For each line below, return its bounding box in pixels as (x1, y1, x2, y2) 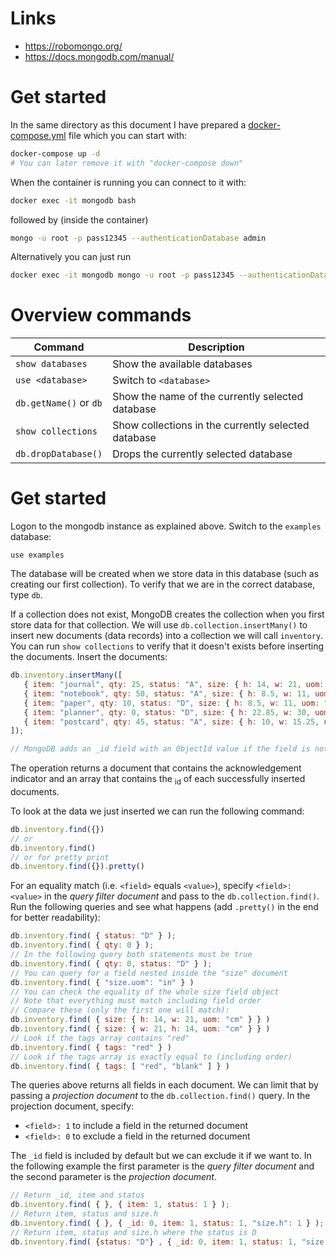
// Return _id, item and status (10, 1190, 145, 1201)
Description (188, 340, 245, 354)
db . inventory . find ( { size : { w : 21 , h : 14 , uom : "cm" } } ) (10, 1024, 271, 1034)
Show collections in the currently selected (112, 418, 310, 432)
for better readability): (10, 912, 101, 924)
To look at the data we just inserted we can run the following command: (10, 805, 305, 817)
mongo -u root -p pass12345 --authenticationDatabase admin (10, 233, 267, 243)
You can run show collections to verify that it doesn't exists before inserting (10, 640, 325, 652)
